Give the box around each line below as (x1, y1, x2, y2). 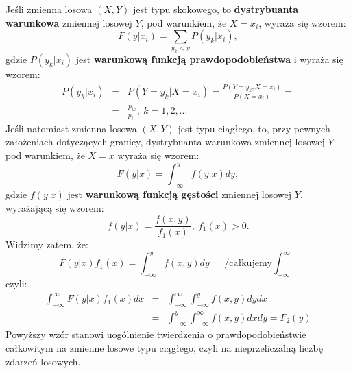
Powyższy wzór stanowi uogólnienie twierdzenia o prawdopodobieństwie (5, 327, 306, 341)
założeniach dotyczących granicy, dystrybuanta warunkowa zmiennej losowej (5, 134, 325, 149)
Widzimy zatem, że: (5, 237, 88, 252)
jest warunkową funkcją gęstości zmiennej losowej (67, 186, 292, 201)
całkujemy (229, 258, 272, 269)
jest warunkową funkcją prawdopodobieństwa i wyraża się (75, 51, 343, 66)
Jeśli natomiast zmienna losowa (5, 121, 137, 135)
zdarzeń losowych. (5, 354, 81, 368)
